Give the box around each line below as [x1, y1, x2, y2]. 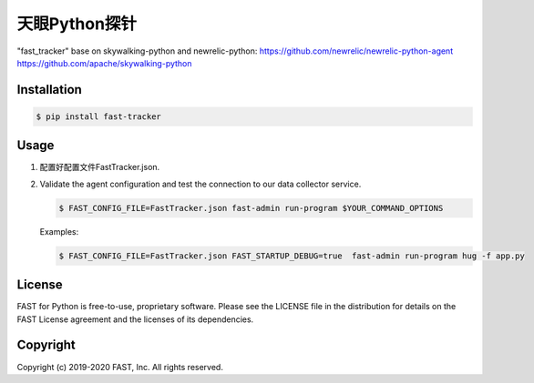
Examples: [39, 226, 79, 237]
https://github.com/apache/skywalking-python [16, 57, 192, 68]
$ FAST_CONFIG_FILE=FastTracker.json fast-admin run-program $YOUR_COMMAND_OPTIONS [58, 203, 444, 213]
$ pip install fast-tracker [36, 111, 161, 122]
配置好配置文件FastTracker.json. [39, 162, 160, 173]
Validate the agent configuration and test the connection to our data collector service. [39, 178, 362, 189]
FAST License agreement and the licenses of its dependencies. [16, 314, 254, 325]
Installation [16, 82, 82, 97]
